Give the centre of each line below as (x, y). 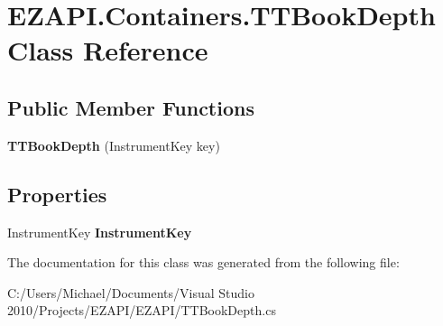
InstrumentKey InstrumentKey (100, 232)
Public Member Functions (131, 107)
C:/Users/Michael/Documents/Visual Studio (131, 292)
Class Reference (108, 50)
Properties (57, 194)
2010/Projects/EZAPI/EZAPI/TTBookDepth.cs (142, 310)
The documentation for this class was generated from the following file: (203, 262)
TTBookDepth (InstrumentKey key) (114, 145)
